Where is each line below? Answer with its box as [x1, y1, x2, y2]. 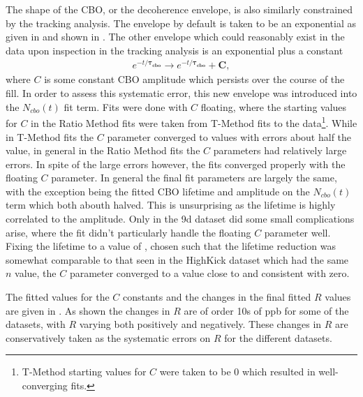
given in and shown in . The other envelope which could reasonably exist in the [6, 29, 345, 44]
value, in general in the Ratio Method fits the [6, 143, 200, 158]
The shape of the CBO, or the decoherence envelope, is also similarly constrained [6, 2, 353, 16]
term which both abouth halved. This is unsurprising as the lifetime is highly [6, 197, 336, 212]
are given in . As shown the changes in [6, 303, 170, 317]
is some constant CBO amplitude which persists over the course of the [44, 72, 345, 87]
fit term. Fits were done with [64, 99, 188, 114]
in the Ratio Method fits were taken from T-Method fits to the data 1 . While [31, 114, 357, 130]
